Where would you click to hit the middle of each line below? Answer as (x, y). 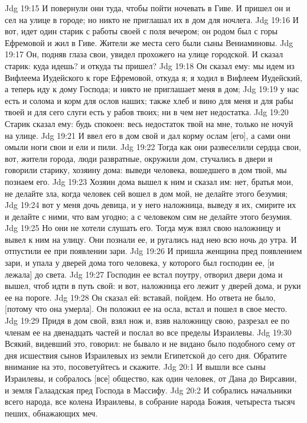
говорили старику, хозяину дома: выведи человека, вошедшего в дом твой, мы (146, 170)
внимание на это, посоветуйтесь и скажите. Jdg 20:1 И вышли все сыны (135, 367)
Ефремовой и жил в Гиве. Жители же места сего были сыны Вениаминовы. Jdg (149, 42)
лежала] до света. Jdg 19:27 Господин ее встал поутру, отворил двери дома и (144, 274)
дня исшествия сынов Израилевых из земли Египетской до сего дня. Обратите (146, 355)
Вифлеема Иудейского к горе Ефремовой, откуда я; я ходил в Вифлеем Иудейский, (153, 77)
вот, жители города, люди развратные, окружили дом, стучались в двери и (139, 158)
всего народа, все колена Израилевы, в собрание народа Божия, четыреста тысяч (150, 401)
